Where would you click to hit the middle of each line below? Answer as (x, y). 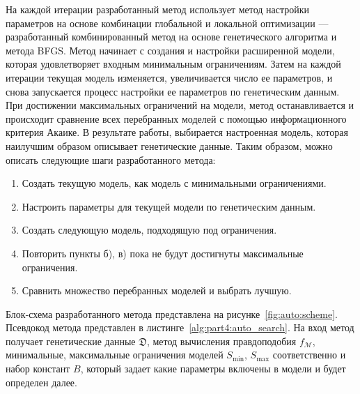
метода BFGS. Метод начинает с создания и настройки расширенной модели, (170, 50)
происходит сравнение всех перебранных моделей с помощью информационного (176, 118)
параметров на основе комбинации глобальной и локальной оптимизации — (167, 23)
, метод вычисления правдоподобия (221, 341)
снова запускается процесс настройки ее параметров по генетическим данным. (173, 91)
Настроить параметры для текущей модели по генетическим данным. (169, 206)
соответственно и (309, 355)
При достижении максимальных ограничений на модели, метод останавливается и (180, 105)
